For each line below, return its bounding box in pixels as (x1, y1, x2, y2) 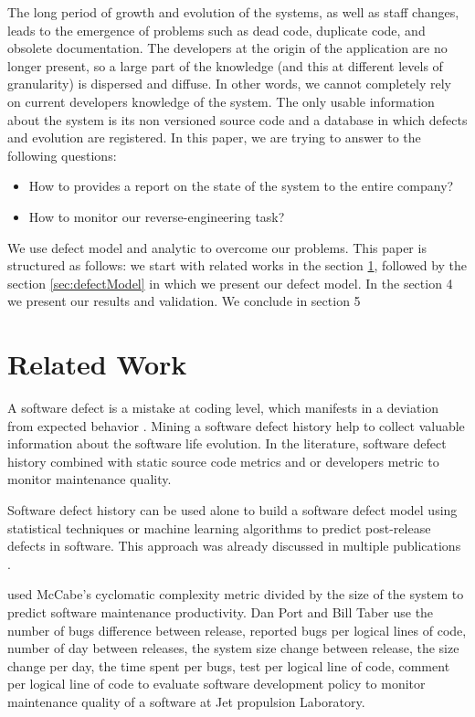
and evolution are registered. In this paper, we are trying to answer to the (7, 128, 421, 147)
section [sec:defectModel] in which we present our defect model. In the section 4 (7, 273, 453, 292)
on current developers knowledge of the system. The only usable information (7, 91, 435, 111)
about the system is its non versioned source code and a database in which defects (7, 110, 468, 129)
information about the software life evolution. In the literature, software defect (7, 434, 447, 453)
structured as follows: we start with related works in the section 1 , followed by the (7, 256, 468, 275)
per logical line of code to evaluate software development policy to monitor (7, 674, 426, 693)
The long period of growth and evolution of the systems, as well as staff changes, (7, 3, 459, 21)
